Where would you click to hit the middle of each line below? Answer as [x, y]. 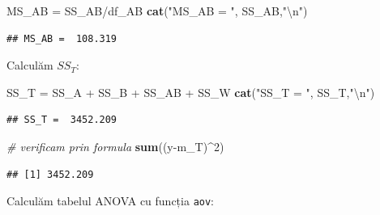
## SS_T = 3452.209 [62, 120]
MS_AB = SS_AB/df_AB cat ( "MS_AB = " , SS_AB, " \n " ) [157, 11]
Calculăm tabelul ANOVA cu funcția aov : [111, 201]
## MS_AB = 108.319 [62, 38]
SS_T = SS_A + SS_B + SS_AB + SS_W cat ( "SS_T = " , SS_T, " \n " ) [191, 92]
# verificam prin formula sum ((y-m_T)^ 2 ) [115, 146]
